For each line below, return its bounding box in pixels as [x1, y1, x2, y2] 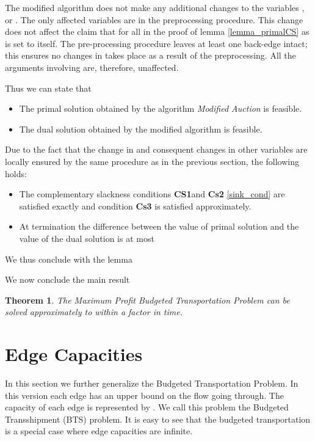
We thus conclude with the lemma [5, 252, 132, 265]
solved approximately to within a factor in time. [5, 305, 183, 318]
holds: [5, 167, 27, 180]
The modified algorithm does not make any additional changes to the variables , [5, 1, 305, 13]
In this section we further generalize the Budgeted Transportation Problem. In [5, 377, 299, 389]
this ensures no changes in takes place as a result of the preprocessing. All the [5, 49, 296, 62]
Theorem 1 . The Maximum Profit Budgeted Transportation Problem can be [5, 293, 290, 306]
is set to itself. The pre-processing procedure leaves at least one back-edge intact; [5, 37, 308, 49]
